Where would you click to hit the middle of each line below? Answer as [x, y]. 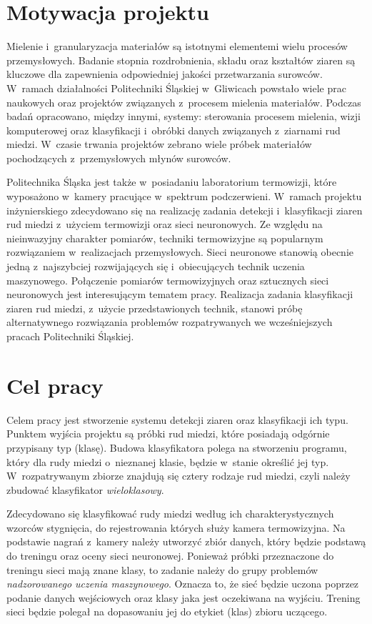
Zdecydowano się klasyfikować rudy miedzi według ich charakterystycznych [170, 514]
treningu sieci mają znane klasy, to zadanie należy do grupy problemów [162, 569]
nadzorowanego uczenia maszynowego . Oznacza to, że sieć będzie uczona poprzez [183, 584]
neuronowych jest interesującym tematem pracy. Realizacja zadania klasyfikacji [180, 294]
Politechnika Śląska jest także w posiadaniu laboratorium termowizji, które [172, 182]
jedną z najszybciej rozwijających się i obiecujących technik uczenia [156, 266]
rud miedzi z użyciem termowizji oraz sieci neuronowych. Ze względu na [165, 224]
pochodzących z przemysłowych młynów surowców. [119, 158]
